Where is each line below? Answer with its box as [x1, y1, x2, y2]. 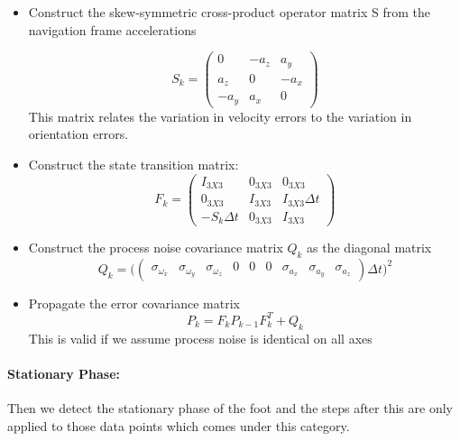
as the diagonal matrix [307, 238, 432, 257]
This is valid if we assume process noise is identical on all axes [28, 328, 373, 347]
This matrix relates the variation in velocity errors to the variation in [28, 106, 412, 125]
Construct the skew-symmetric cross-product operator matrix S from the [28, 3, 430, 21]
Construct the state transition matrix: [28, 154, 239, 173]
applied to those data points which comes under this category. [7, 416, 350, 435]
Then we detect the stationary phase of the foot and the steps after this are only [7, 399, 453, 418]
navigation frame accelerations [28, 20, 197, 39]
